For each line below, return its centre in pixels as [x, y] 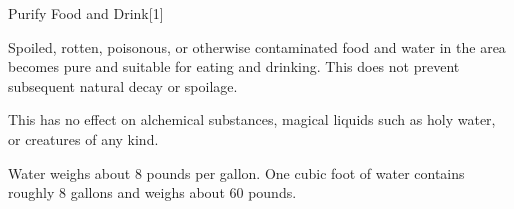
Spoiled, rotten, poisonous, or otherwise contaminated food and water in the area [257, 46]
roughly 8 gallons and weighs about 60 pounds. [152, 192]
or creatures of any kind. [83, 138]
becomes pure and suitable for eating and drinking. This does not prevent [234, 66]
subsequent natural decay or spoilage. [123, 85]
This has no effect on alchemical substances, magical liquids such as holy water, [252, 119]
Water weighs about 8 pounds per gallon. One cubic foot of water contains [236, 172]
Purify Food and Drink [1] [86, 13]
